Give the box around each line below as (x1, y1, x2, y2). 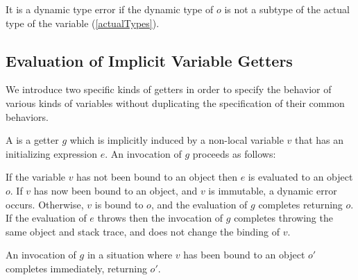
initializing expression (6, 146, 98, 160)
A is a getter (6, 133, 59, 147)
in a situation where (87, 247, 173, 262)
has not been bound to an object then (76, 170, 237, 184)
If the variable (6, 170, 65, 184)
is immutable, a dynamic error (208, 183, 337, 197)
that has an (294, 133, 344, 147)
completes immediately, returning (6, 261, 147, 275)
